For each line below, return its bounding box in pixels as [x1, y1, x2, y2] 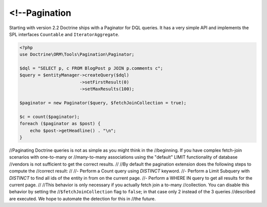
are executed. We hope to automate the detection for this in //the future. [9, 196, 156, 202]
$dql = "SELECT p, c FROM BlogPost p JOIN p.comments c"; [19, 66, 163, 71]
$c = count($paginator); [19, 114, 80, 120]
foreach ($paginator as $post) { [19, 121, 101, 126]
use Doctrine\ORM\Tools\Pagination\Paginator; [19, 52, 134, 57]
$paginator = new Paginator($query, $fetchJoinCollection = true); [19, 100, 187, 106]
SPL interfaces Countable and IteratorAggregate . [9, 31, 120, 37]
